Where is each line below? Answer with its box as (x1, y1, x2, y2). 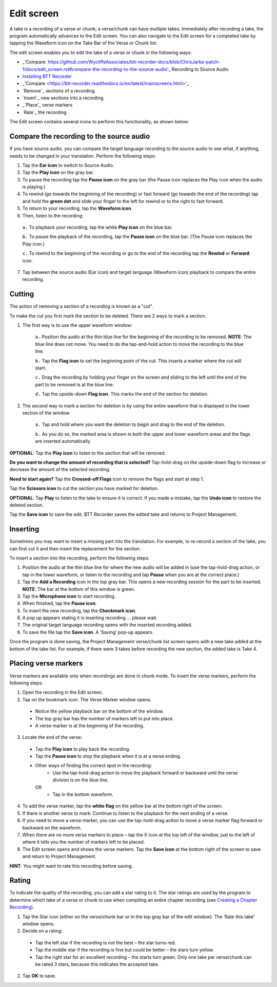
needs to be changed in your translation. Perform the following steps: (9, 153, 156, 159)
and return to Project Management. (22, 853, 97, 860)
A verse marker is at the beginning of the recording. (35, 722, 145, 729)
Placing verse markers (9, 659, 83, 668)
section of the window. (22, 409, 70, 416)
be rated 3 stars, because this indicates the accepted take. (35, 961, 160, 967)
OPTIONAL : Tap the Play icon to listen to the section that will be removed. (9, 450, 166, 456)
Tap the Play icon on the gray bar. (22, 170, 94, 176)
